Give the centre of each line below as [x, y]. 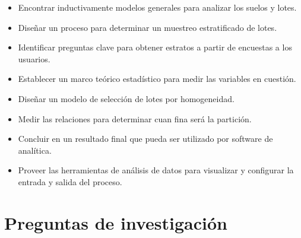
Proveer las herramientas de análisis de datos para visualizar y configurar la [156, 170]
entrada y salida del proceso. [70, 181]
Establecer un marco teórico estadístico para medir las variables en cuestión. [157, 79]
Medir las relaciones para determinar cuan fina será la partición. [135, 118]
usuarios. [34, 58]
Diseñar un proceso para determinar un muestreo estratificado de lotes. [148, 27]
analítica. [35, 150]
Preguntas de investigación [116, 222]
